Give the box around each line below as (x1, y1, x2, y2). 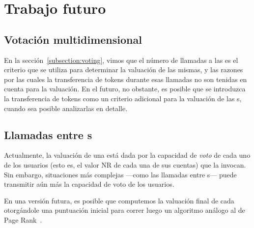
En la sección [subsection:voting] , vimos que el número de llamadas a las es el (4, 55, 238, 65)
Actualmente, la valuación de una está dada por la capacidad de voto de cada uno (4, 150, 251, 160)
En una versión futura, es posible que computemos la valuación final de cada (4, 195, 234, 205)
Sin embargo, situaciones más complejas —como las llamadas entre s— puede (4, 169, 237, 179)
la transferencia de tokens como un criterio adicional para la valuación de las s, (4, 93, 242, 103)
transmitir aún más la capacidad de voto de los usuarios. (4, 179, 174, 189)
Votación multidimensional (4, 31, 142, 47)
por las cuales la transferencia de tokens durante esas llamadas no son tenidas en (4, 74, 247, 84)
